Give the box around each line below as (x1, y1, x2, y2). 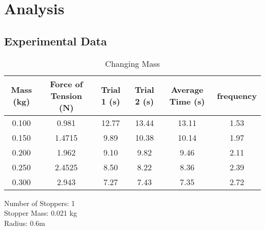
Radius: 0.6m (4, 217, 45, 228)
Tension (50, 89, 82, 101)
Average (171, 84, 204, 96)
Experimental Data (4, 33, 107, 48)
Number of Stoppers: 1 (4, 197, 75, 208)
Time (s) (169, 95, 205, 108)
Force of (49, 78, 83, 90)
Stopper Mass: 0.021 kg (4, 208, 77, 218)
